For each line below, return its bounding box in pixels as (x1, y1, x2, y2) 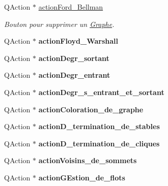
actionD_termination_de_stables (38, 121, 160, 132)
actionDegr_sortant (38, 52, 109, 63)
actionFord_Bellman (38, 2, 103, 12)
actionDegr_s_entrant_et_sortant (38, 86, 164, 97)
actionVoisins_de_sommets (38, 155, 137, 166)
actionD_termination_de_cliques (38, 138, 160, 148)
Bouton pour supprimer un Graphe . (4, 18, 115, 29)
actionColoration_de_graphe (38, 104, 144, 114)
